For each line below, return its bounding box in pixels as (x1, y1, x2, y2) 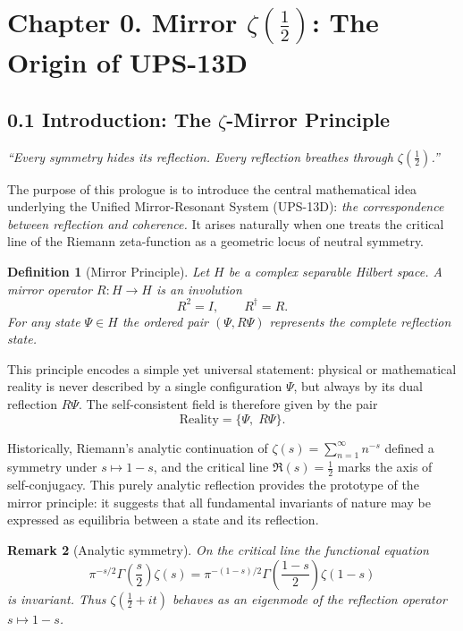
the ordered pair (122, 311, 209, 330)
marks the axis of (337, 457, 433, 476)
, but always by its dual (293, 377, 423, 396)
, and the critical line (153, 457, 269, 476)
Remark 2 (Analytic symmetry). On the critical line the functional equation (7, 541, 429, 559)
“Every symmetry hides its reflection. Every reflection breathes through (7, 147, 393, 166)
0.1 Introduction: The (7, 105, 212, 132)
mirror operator (7, 279, 93, 298)
